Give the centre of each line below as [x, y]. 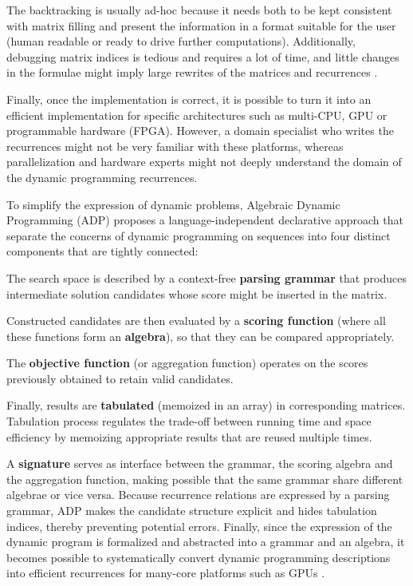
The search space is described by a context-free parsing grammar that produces [206, 277]
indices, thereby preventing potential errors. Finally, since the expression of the [199, 526]
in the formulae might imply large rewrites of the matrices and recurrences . [192, 72]
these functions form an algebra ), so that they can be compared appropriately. [201, 336]
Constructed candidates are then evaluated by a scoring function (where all [196, 321]
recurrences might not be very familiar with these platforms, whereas [175, 146]
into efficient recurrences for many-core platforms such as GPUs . [166, 573]
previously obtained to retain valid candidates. [120, 378]
